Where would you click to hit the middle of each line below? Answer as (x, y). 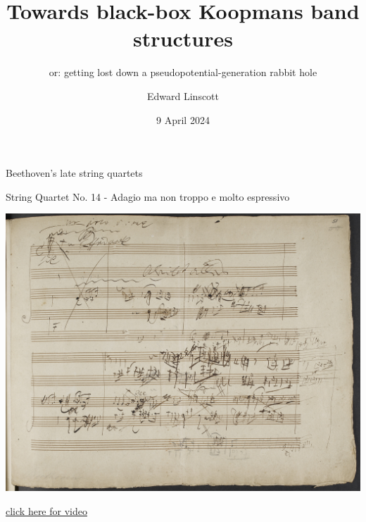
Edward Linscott (183, 95)
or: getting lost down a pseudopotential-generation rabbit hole (183, 72)
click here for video (46, 510)
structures (183, 38)
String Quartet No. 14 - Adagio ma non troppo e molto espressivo (148, 196)
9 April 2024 (183, 119)
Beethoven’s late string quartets (74, 173)
